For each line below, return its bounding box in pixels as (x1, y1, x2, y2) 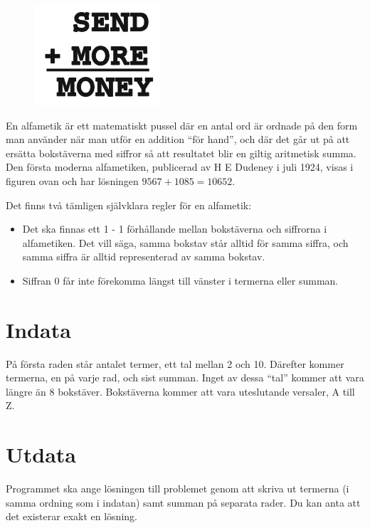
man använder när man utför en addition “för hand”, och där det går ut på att (6, 132, 350, 147)
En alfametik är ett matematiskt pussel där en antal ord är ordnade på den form (6, 117, 358, 132)
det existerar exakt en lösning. (6, 509, 137, 524)
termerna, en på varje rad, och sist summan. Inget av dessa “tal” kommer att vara (6, 370, 364, 385)
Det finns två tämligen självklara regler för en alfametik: (6, 197, 252, 212)
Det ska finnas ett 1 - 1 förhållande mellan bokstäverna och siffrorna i (22, 221, 327, 236)
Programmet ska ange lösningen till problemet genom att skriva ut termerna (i (6, 481, 349, 496)
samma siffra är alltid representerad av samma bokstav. (22, 249, 265, 264)
